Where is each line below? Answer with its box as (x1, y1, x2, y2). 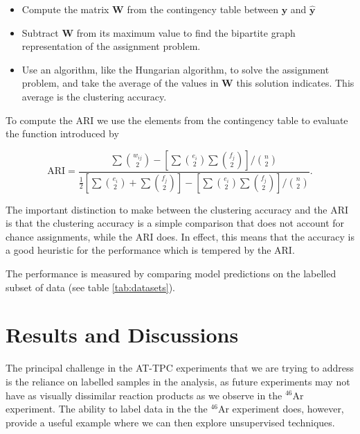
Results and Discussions (6, 320, 239, 349)
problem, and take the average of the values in (21, 76, 219, 90)
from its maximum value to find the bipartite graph (76, 25, 296, 40)
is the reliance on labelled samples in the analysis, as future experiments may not (6, 374, 350, 388)
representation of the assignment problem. (21, 39, 201, 53)
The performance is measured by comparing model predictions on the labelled (6, 266, 336, 280)
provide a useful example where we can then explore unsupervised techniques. (6, 415, 335, 429)
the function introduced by (6, 126, 119, 141)
